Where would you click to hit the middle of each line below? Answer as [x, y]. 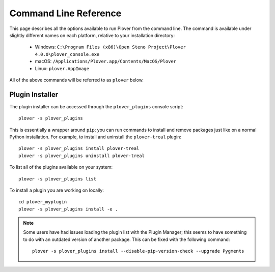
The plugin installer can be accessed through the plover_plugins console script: [96, 106]
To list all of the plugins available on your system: [61, 167]
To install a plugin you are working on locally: [57, 190]
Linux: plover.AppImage [62, 68]
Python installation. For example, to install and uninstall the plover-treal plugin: [95, 137]
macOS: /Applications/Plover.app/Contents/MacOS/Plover [106, 62]
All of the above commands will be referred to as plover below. [76, 80]
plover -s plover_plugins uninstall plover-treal [82, 156]
